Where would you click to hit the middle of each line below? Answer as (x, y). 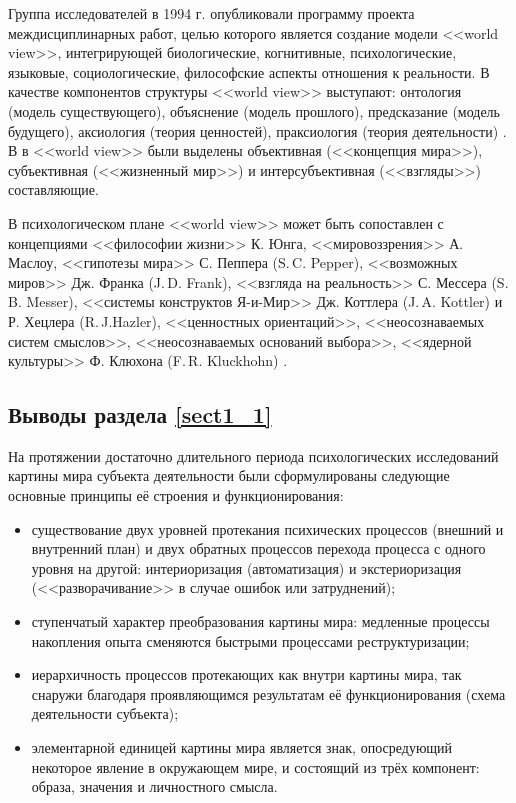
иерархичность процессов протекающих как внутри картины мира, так (246, 674)
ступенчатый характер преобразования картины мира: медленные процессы (260, 621)
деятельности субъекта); (105, 713)
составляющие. (53, 189)
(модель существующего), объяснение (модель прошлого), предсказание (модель (254, 110)
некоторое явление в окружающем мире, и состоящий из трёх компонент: (255, 766)
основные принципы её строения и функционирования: (176, 495)
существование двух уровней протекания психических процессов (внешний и (267, 528)
